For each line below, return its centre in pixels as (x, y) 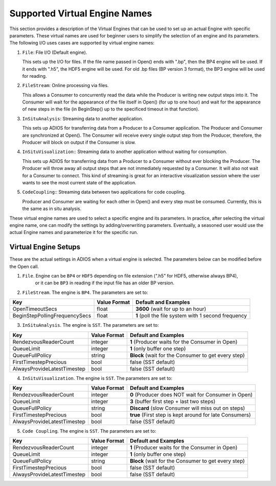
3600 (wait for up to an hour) (171, 309)
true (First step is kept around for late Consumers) (190, 415)
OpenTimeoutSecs (35, 309)
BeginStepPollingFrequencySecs (52, 316)
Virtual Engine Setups (45, 247)
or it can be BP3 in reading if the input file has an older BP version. (105, 283)
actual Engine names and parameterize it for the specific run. (74, 233)
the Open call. (24, 266)
